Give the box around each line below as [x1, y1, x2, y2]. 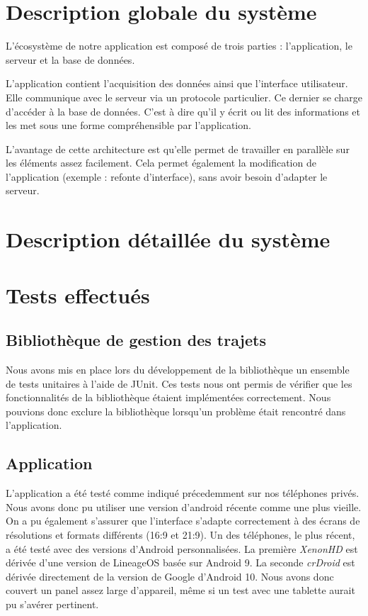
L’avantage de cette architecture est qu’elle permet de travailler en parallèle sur [6, 141, 350, 156]
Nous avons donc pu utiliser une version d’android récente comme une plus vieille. [6, 499, 362, 514]
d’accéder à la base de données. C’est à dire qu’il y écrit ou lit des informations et [6, 103, 361, 118]
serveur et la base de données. [6, 52, 135, 67]
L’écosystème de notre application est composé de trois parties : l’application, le [6, 38, 352, 53]
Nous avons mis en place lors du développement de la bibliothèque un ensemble [6, 362, 350, 377]
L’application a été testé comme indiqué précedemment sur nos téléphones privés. [6, 486, 360, 500]
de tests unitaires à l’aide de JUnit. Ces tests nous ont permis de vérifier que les [6, 376, 352, 391]
